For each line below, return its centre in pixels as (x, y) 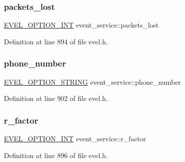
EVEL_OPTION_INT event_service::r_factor (75, 139)
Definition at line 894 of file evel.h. (56, 41)
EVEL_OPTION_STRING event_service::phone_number (92, 81)
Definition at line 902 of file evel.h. (56, 98)
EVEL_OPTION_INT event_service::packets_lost (81, 25)
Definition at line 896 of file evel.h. (56, 155)
